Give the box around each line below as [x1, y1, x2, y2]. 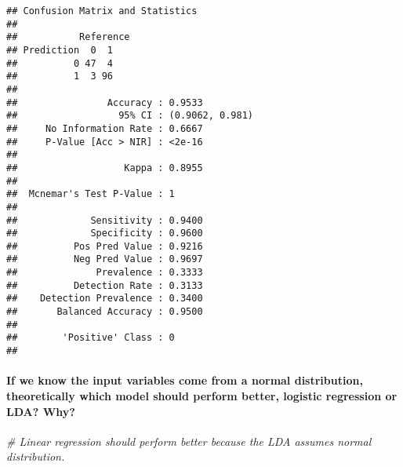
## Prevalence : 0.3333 [6, 267, 203, 279]
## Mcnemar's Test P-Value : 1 [6, 188, 175, 200]
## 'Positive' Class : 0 [6, 332, 175, 344]
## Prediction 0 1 [6, 44, 114, 56]
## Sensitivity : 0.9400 [6, 214, 203, 226]
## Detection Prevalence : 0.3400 [6, 293, 203, 305]
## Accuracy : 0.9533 [6, 97, 203, 108]
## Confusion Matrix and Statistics [6, 5, 198, 16]
